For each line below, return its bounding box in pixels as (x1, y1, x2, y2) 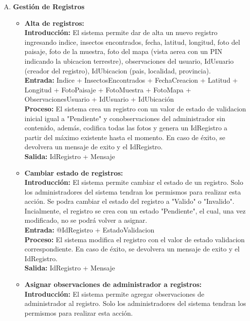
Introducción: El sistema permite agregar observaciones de (24, 288, 204, 299)
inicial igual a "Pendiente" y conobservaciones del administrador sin (24, 113, 226, 123)
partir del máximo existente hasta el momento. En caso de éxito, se (24, 132, 225, 142)
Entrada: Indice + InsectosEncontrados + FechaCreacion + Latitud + (24, 75, 238, 85)
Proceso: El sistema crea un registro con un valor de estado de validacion (24, 103, 246, 113)
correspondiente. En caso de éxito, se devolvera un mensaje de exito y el (24, 244, 240, 254)
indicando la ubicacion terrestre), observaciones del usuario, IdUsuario (24, 55, 234, 66)
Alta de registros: (24, 18, 85, 28)
